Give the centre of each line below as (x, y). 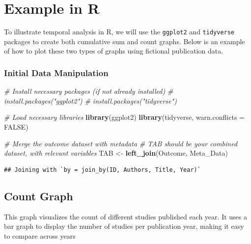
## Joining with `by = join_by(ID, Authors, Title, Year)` (102, 170)
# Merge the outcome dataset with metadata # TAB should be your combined (121, 143)
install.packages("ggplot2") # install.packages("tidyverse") (90, 100)
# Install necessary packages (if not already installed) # (89, 91)
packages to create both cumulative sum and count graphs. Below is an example (125, 41)
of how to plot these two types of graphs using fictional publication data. (114, 51)
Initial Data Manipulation (56, 72)
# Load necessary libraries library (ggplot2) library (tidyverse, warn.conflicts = (124, 117)
